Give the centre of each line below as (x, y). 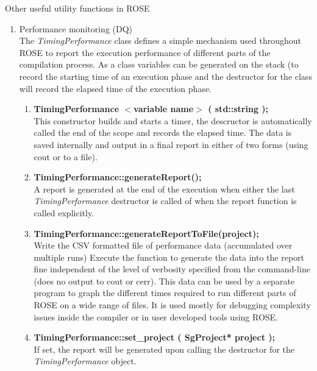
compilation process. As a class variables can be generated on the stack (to (159, 64)
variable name (164, 109)
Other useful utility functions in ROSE (77, 8)
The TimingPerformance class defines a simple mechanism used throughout (160, 41)
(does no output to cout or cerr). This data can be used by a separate (164, 281)
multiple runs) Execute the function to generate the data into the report (169, 257)
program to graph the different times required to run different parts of (165, 293)
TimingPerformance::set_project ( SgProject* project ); (154, 337)
